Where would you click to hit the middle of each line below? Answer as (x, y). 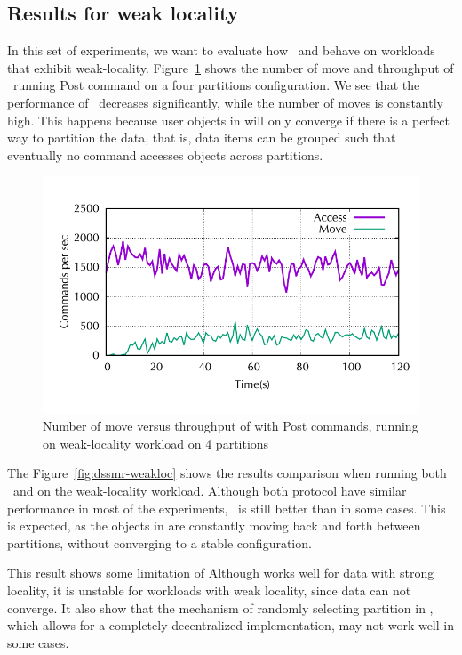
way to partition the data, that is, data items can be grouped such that (202, 137)
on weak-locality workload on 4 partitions (156, 443)
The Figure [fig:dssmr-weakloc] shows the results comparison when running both (227, 473)
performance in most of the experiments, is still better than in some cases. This (227, 508)
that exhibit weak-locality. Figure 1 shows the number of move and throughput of (231, 67)
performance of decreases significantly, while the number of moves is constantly (225, 102)
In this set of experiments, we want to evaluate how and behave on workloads (221, 50)
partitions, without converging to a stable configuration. (159, 542)
